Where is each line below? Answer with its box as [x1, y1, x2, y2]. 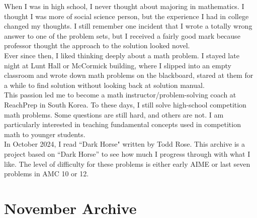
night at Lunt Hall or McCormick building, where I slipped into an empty [4, 60, 231, 70]
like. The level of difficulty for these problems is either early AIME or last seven [4, 158, 250, 169]
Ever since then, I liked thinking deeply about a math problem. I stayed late [4, 50, 239, 60]
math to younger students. [4, 129, 85, 139]
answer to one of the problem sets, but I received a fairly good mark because [4, 30, 240, 41]
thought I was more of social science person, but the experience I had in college [4, 11, 249, 21]
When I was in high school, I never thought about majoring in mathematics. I [4, 1, 244, 11]
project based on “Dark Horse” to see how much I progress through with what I [4, 148, 250, 159]
